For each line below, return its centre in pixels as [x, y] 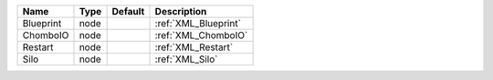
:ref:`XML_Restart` [194, 47]
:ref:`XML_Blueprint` [198, 23]
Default [128, 11]
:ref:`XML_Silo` [186, 59]
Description [181, 11]
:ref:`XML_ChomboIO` [201, 35]
